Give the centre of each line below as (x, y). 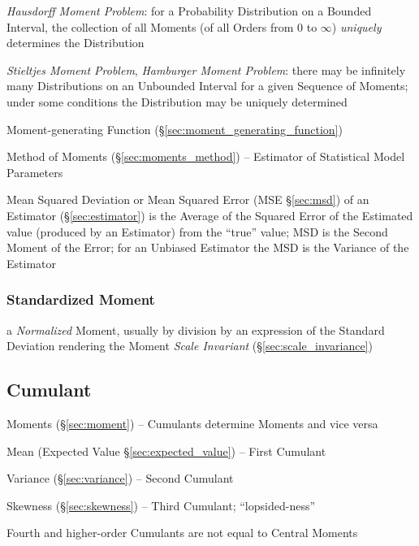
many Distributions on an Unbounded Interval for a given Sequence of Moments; (207, 86)
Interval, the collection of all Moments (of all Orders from (150, 26)
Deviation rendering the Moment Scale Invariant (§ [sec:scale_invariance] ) (190, 346)
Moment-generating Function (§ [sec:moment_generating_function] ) (175, 129)
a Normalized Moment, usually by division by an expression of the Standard (196, 329)
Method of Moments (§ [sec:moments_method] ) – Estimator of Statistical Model (206, 156)
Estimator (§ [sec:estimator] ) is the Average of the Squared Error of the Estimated (210, 215)
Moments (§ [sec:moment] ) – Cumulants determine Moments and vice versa (192, 423)
